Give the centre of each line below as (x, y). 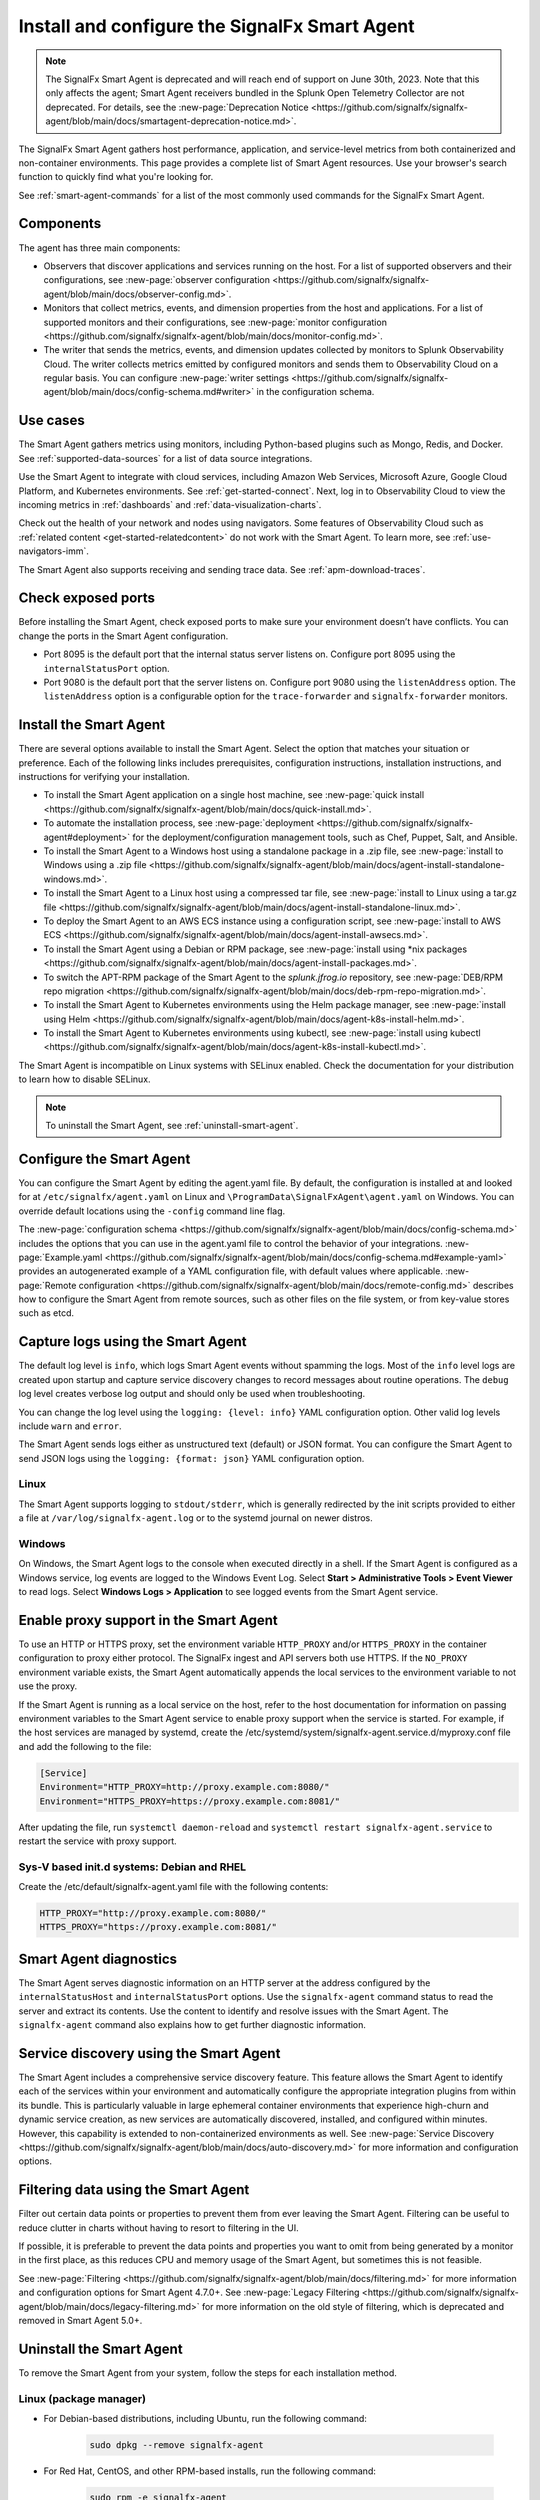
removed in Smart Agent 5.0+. (80, 2321)
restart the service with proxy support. (97, 1841)
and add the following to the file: (85, 1746)
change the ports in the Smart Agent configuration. (123, 636)
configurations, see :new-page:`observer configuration (156, 280)
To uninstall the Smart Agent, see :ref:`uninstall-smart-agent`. (172, 1126)
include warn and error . (70, 1426)
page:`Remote (47, 1285)
